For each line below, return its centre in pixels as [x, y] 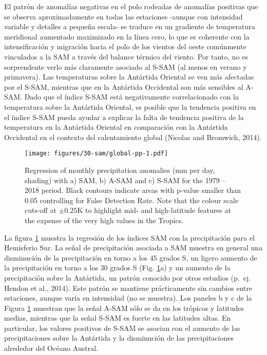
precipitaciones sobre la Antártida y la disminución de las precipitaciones [119, 338]
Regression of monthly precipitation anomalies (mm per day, [120, 170]
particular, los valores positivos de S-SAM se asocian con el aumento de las [122, 328]
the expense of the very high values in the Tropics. [104, 220]
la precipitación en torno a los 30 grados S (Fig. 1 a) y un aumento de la [117, 268]
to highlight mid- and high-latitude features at [158, 210]
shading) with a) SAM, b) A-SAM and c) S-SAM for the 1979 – [125, 180]
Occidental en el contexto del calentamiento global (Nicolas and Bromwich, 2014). [133, 137]
